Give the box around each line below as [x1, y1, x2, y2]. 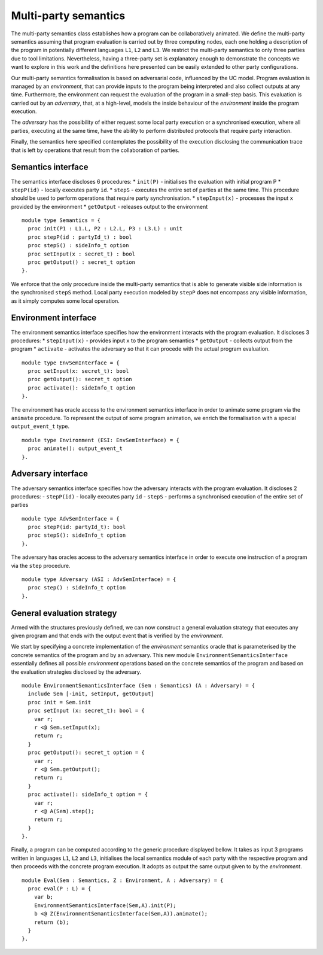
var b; [33, 893, 54, 901]
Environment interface [11, 313, 97, 323]
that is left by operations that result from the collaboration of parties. [11, 147, 179, 154]
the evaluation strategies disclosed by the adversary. [11, 668, 142, 676]
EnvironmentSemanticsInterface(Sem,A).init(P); [33, 902, 176, 909]
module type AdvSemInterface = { [22, 515, 120, 522]
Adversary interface [11, 469, 89, 479]
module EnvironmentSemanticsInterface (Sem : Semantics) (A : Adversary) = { [22, 682, 255, 689]
